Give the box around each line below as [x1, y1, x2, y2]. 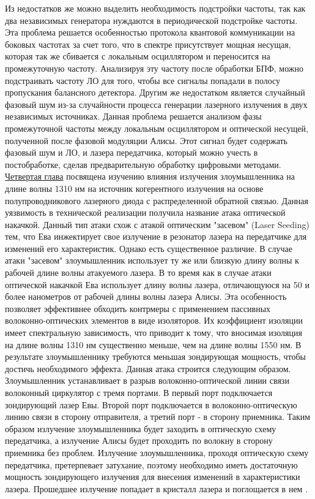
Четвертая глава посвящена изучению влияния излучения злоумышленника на [5, 170, 295, 183]
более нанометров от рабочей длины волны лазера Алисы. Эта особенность [5, 290, 287, 303]
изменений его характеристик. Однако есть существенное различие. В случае [5, 242, 292, 254]
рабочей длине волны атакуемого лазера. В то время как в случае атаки [5, 266, 272, 279]
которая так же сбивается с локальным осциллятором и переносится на [5, 50, 270, 63]
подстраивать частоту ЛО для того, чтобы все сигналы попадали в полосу [5, 74, 281, 86]
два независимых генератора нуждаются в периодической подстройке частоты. [5, 13, 298, 26]
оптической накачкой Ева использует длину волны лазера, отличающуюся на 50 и [5, 278, 309, 291]
